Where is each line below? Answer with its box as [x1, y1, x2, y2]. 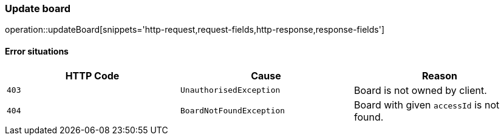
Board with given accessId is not [353, 98, 500, 111]
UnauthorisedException [180, 85, 281, 95]
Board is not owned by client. [353, 84, 487, 96]
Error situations [5, 45, 69, 56]
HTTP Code [65, 69, 120, 82]
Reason [421, 69, 457, 82]
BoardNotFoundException [180, 106, 285, 116]
